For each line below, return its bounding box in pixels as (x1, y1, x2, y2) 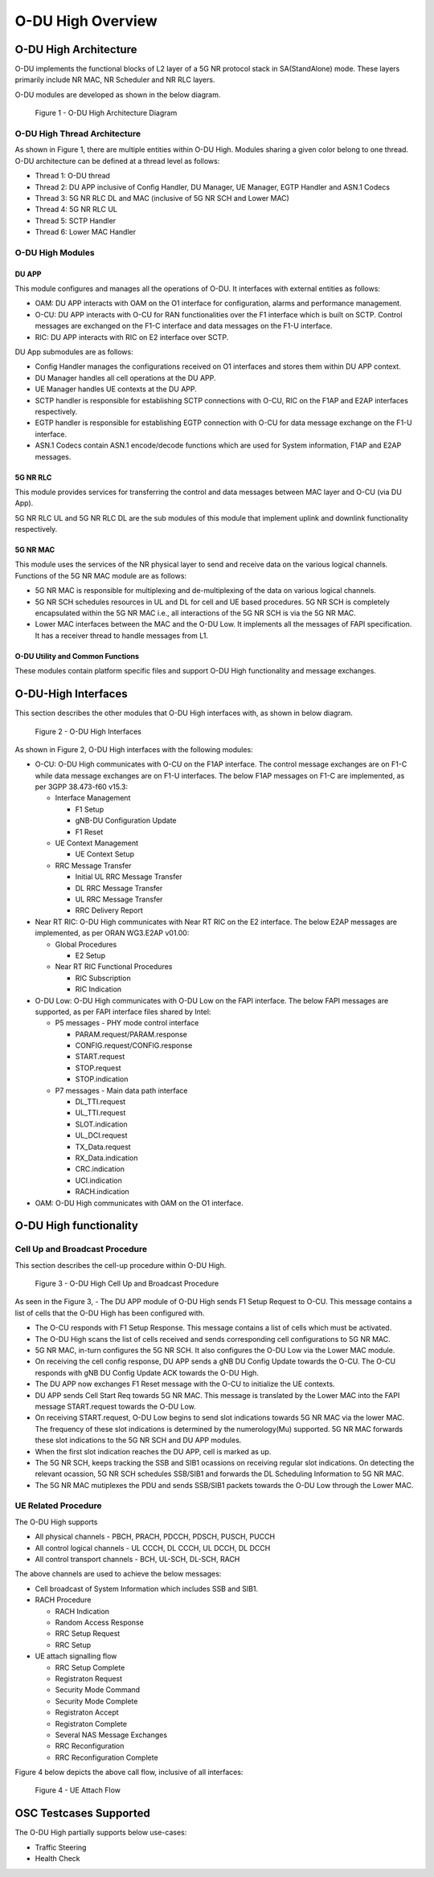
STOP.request (75, 1063, 121, 1073)
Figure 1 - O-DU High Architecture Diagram (35, 108, 178, 118)
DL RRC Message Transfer (75, 883, 163, 893)
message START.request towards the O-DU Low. (35, 1401, 196, 1411)
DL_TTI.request (75, 1097, 126, 1106)
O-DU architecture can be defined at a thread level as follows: (14, 156, 220, 166)
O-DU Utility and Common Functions (14, 651, 140, 660)
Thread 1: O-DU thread (35, 171, 110, 181)
